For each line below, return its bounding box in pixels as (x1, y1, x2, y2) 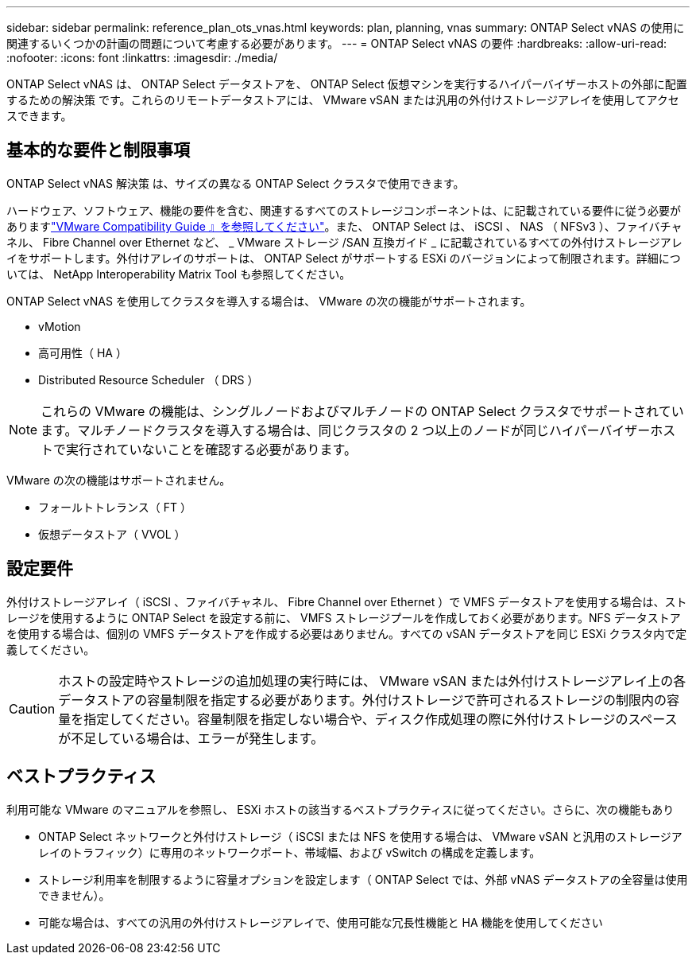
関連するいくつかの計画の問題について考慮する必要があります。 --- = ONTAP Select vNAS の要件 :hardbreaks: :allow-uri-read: (6, 37, 667, 50)
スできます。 (6, 109, 72, 123)
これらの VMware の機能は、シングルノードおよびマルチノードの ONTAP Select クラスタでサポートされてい (41, 403, 684, 419)
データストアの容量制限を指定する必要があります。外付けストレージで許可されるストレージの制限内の (58, 691, 667, 708)
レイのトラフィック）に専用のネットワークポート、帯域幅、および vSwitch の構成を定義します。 (38, 845, 541, 859)
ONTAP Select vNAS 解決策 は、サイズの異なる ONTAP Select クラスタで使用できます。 (6, 176, 465, 190)
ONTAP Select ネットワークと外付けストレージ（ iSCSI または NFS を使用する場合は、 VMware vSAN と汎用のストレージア (38, 829, 682, 843)
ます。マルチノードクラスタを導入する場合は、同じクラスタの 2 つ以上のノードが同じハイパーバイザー (41, 422, 651, 438)
